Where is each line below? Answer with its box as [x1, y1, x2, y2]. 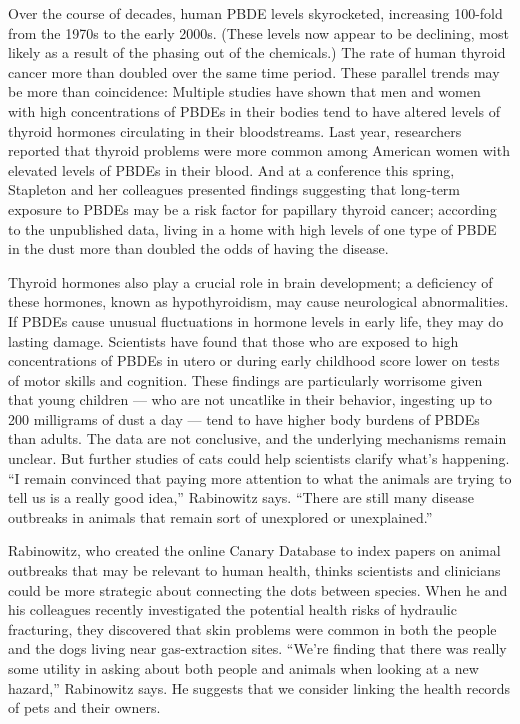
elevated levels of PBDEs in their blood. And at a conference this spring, [8, 159, 455, 180]
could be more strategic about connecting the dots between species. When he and [8, 579, 508, 600]
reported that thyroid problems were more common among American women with [8, 140, 510, 161]
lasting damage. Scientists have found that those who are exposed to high [8, 330, 459, 351]
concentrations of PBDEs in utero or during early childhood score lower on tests [8, 350, 500, 371]
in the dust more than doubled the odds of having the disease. [8, 238, 389, 259]
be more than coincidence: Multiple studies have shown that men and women [8, 81, 481, 102]
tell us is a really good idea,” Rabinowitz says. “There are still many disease [8, 487, 474, 508]
